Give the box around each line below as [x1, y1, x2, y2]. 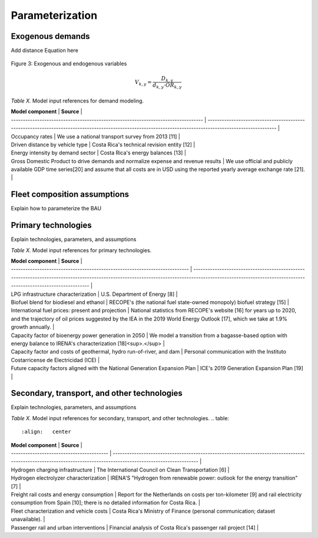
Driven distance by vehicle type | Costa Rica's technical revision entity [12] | [11, 141, 196, 148]
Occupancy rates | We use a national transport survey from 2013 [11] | [11, 133, 181, 140]
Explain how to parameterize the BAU [11, 205, 102, 212]
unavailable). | [11, 516, 45, 523]
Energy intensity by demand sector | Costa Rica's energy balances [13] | [11, 149, 187, 156]
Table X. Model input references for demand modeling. [11, 97, 144, 104]
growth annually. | [11, 324, 55, 331]
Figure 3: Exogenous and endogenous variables [11, 60, 127, 67]
